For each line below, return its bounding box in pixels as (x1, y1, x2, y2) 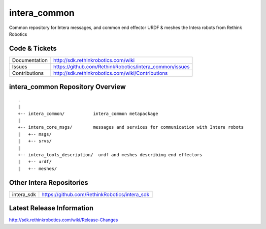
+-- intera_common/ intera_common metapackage (18, 111, 159, 116)
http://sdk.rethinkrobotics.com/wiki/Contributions (53, 69, 168, 76)
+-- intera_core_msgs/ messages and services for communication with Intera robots (18, 124, 244, 130)
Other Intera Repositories (9, 178, 89, 187)
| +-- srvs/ (18, 138, 52, 144)
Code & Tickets (9, 44, 57, 53)
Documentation (12, 57, 48, 63)
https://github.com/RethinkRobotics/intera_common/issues (53, 63, 190, 70)
